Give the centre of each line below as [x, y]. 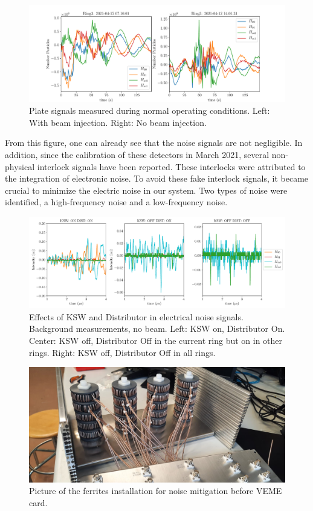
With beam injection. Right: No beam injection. [118, 122]
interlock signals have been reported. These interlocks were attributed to [171, 166]
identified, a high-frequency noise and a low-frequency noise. [116, 202]
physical [20, 166]
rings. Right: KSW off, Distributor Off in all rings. [122, 352]
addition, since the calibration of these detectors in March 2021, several [137, 155]
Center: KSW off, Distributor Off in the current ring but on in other [156, 340]
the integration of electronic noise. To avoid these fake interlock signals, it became [157, 178]
